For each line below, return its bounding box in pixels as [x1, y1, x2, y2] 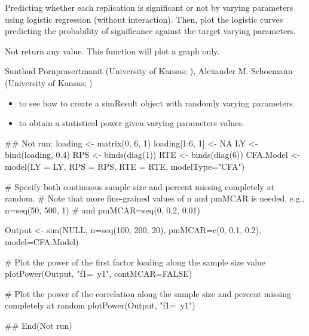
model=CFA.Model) [5, 235, 79, 248]
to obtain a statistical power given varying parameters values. [19, 117, 244, 129]
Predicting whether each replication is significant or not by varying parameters [5, 1, 293, 13]
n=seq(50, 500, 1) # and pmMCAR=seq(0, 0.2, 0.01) [5, 203, 201, 216]
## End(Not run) [5, 319, 72, 331]
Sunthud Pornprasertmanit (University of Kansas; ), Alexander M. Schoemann [5, 65, 293, 77]
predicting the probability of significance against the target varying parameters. [5, 25, 296, 37]
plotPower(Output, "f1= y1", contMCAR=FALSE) [5, 267, 192, 280]
